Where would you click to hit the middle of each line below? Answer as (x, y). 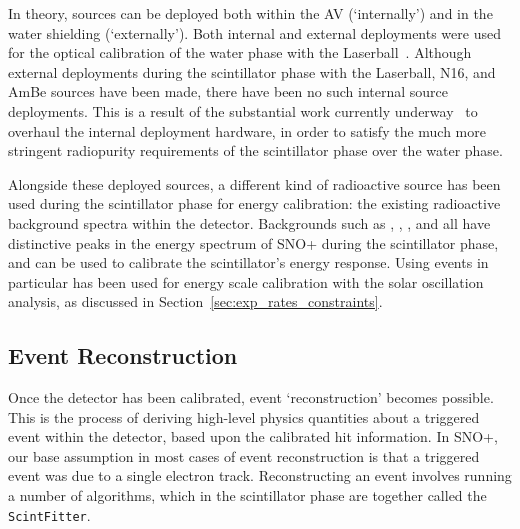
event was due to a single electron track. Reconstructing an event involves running (260, 475)
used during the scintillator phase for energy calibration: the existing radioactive (254, 203)
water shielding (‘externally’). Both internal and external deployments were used (254, 32)
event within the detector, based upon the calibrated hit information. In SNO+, (253, 436)
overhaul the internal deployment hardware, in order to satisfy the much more (247, 130)
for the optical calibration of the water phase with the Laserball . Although (240, 52)
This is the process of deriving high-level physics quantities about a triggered (244, 416)
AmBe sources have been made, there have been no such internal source (228, 91)
